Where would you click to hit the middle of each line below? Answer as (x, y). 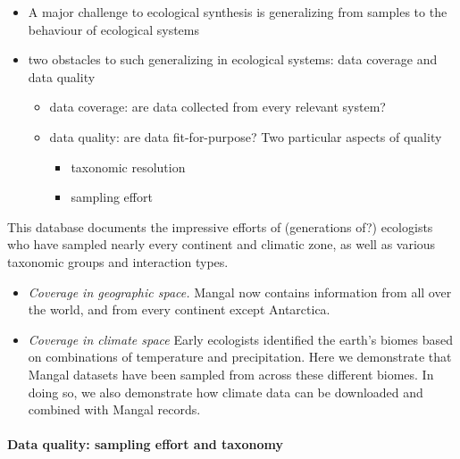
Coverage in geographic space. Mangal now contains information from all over (240, 292)
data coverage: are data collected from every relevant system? (217, 107)
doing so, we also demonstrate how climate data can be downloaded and (226, 392)
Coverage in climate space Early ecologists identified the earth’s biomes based (240, 339)
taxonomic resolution (128, 167)
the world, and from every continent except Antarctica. (179, 309)
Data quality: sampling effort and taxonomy (146, 444)
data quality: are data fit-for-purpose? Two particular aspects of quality (246, 136)
